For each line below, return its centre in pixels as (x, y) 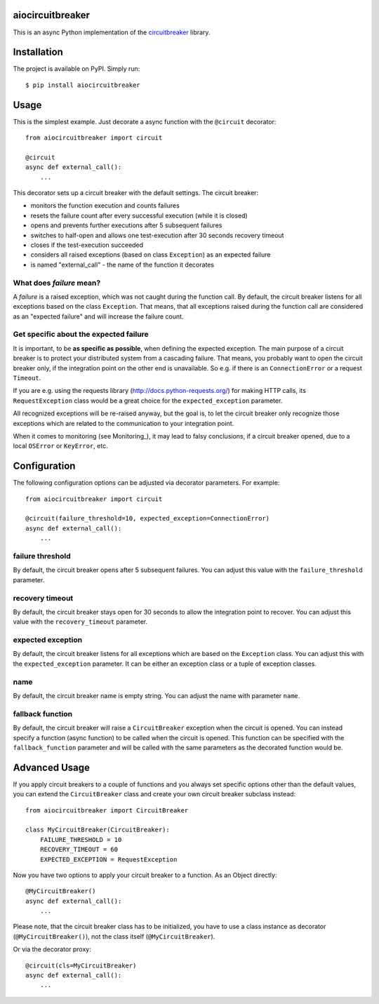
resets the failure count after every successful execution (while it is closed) (139, 215)
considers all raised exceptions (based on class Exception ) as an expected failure (151, 255)
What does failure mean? (57, 283)
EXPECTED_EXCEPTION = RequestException (108, 859)
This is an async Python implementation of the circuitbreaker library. (112, 32)
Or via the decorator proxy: (52, 949)
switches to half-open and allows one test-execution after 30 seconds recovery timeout (157, 235)
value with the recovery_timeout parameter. (80, 622)
